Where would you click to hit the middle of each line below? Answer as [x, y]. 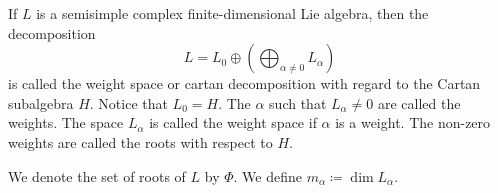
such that [298, 102]
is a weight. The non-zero [413, 122]
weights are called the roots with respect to [140, 141]
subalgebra [41, 102]
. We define [268, 175]
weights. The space [66, 122]
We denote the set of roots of [97, 175]
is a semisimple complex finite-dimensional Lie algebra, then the [232, 13]
